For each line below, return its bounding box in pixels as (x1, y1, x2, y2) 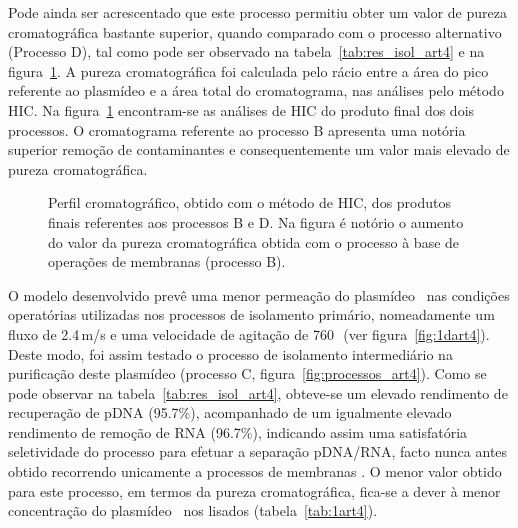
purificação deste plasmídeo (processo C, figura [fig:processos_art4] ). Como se (8, 363, 487, 384)
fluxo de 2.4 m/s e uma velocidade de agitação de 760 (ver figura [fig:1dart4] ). (8, 323, 490, 344)
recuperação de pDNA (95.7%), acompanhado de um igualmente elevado (8, 402, 452, 423)
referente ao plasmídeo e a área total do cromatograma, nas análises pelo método (8, 80, 504, 101)
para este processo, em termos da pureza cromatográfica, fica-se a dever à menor (8, 480, 501, 501)
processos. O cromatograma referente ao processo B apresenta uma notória (8, 119, 466, 140)
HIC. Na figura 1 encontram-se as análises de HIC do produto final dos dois (8, 99, 475, 120)
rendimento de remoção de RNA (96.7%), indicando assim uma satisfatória (8, 421, 468, 442)
